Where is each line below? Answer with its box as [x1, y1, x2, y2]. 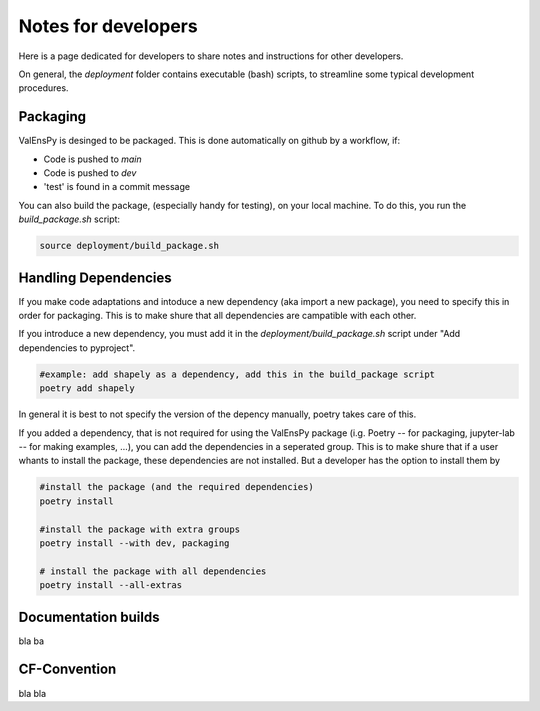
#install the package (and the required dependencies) [39, 481, 314, 493]
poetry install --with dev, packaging [39, 537, 230, 549]
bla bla [18, 687, 47, 699]
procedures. [18, 82, 69, 94]
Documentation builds [18, 608, 160, 625]
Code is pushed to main [43, 153, 142, 165]
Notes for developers [18, 15, 199, 37]
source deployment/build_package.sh [39, 240, 220, 252]
